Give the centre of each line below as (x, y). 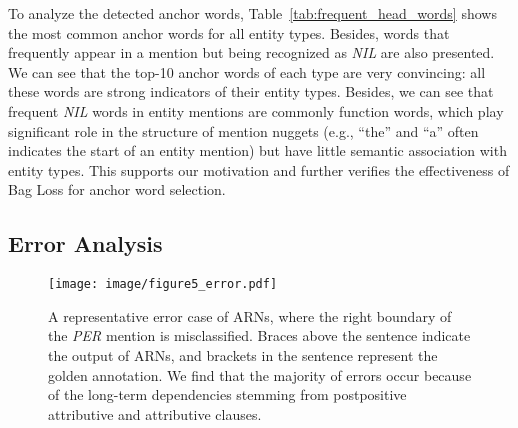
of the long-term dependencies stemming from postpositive (227, 394)
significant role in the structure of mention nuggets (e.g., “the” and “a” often (243, 130)
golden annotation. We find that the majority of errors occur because (260, 374)
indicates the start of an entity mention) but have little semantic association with (257, 150)
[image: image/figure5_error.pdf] (163, 284)
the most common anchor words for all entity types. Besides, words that (229, 32)
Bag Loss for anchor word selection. (117, 189)
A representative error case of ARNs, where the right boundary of (250, 315)
